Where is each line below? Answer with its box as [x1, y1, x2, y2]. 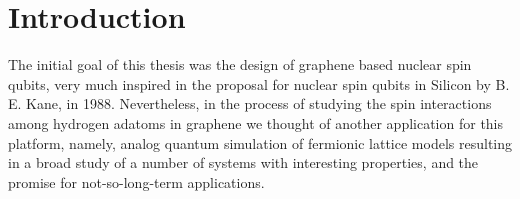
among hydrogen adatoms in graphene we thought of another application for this [8, 112, 504, 133]
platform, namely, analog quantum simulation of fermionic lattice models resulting [8, 132, 512, 153]
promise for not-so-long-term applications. [8, 171, 265, 192]
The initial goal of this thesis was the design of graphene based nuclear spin [8, 54, 472, 75]
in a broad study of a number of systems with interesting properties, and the [8, 152, 479, 173]
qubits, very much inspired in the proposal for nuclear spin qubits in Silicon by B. [8, 73, 510, 94]
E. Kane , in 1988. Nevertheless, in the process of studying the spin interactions [8, 93, 492, 114]
